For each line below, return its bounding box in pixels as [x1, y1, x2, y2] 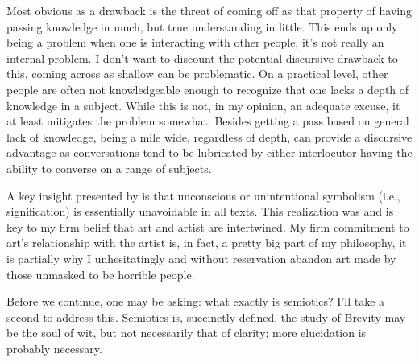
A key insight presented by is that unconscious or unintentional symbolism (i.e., [6, 187, 400, 204]
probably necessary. [6, 339, 102, 356]
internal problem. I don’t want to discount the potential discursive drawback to [6, 49, 398, 66]
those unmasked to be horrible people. [6, 265, 195, 282]
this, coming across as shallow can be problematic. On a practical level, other [6, 65, 388, 82]
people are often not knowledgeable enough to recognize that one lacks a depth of [6, 80, 409, 97]
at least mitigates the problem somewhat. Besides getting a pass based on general [6, 113, 409, 130]
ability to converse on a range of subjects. [6, 159, 212, 176]
